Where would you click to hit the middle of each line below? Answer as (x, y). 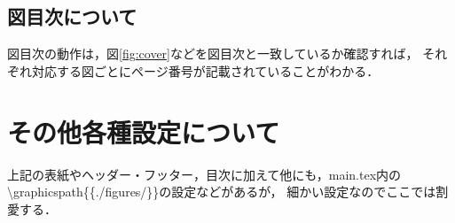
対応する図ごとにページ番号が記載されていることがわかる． (205, 70)
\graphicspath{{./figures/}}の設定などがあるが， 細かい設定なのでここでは (222, 192)
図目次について (72, 16)
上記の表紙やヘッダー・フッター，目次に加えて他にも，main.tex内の (204, 174)
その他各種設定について (144, 131)
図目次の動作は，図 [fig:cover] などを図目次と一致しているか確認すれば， (213, 54)
